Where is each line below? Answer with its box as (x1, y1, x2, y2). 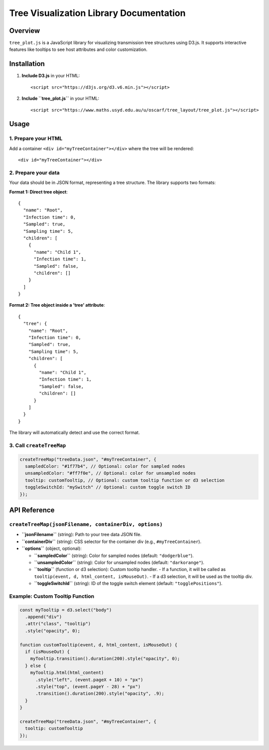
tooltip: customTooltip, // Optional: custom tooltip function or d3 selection (25, 477, 225, 483)
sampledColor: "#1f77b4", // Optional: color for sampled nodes (25, 464, 185, 469)
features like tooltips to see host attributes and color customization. (9, 46, 148, 52)
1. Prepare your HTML (9, 135, 63, 142)
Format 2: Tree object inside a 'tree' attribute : (9, 302, 105, 308)
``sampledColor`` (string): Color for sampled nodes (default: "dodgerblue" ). (34, 553, 194, 559)
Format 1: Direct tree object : (9, 188, 68, 194)
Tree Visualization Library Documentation (9, 7, 186, 18)
